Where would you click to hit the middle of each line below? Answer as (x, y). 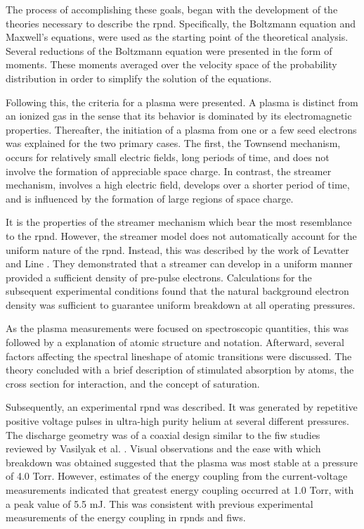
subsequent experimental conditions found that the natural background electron (177, 291)
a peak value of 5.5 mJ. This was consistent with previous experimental (160, 503)
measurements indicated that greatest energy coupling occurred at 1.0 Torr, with (180, 490)
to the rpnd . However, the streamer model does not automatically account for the (181, 235)
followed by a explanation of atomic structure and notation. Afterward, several (175, 342)
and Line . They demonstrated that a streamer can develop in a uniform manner (179, 263)
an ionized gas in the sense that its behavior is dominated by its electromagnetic (179, 116)
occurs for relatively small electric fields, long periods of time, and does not (168, 157)
